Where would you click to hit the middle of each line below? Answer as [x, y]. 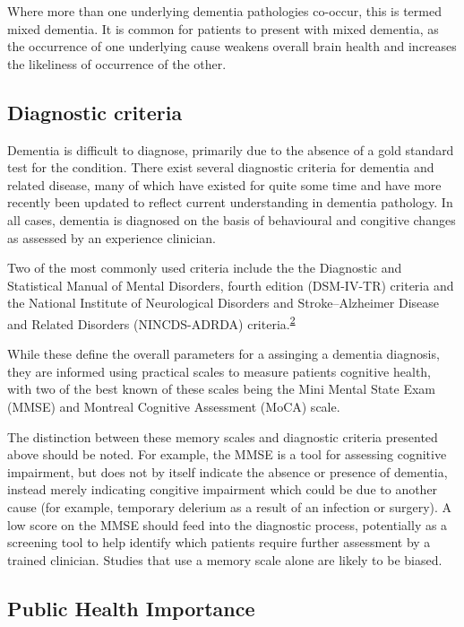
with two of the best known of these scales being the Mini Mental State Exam [222, 389]
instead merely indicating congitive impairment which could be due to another [223, 489]
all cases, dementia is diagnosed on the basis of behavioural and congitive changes [232, 219]
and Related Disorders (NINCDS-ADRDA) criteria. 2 [151, 322]
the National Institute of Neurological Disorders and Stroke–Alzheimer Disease [223, 303]
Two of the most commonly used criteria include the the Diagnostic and [205, 268]
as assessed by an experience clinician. [112, 237]
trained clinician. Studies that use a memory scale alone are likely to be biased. [225, 559]
